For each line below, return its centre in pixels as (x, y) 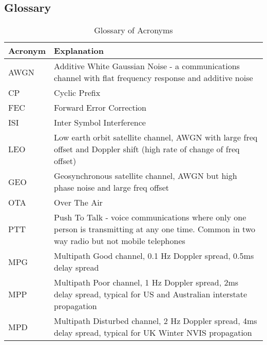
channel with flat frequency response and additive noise (154, 78)
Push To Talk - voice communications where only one (150, 217)
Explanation (79, 51)
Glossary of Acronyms (133, 30)
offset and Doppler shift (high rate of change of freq (147, 149)
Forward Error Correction (100, 108)
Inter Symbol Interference (100, 123)
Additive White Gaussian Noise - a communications (147, 66)
